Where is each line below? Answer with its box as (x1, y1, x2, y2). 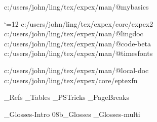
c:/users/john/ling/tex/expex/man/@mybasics (4, 2, 149, 12)
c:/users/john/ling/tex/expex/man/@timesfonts (4, 48, 153, 58)
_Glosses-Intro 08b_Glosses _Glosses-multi (4, 108, 140, 119)
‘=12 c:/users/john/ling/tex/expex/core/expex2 (4, 18, 153, 29)
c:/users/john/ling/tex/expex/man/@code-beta (4, 38, 151, 48)
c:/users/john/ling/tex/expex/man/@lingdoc (4, 28, 143, 39)
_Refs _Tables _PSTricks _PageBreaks (4, 92, 129, 102)
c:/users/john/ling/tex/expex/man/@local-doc (4, 65, 149, 75)
